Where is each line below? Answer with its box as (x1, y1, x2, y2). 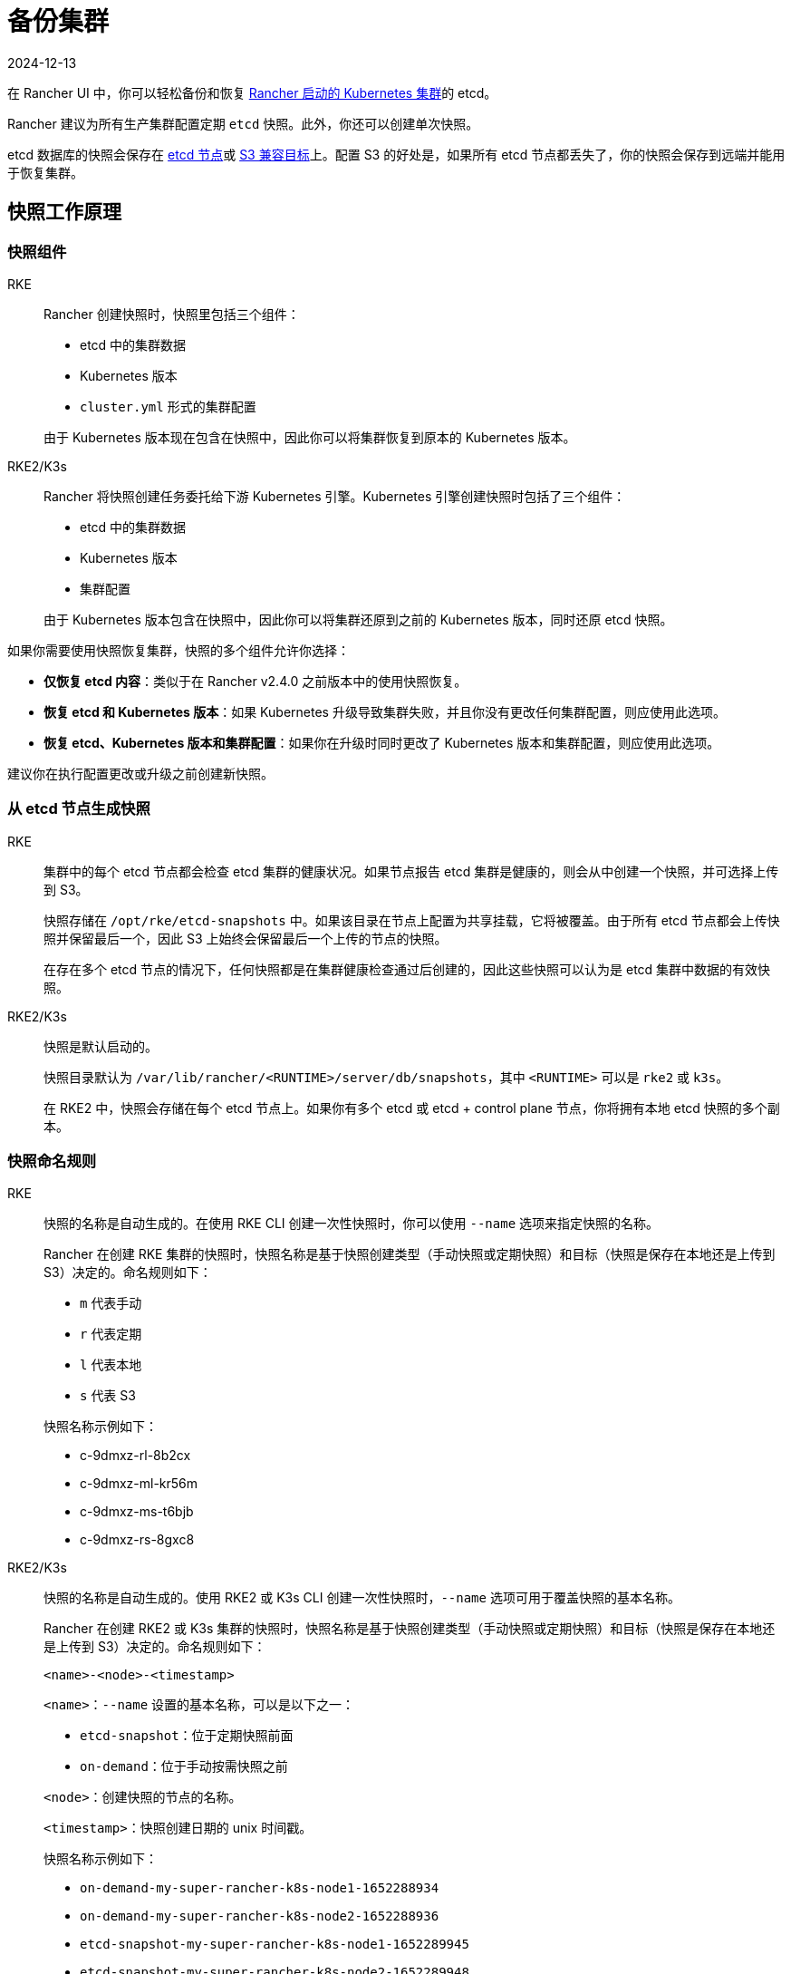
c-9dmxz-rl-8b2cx (80, 1447, 191, 1464)
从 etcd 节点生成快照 (7, 799, 150, 818)
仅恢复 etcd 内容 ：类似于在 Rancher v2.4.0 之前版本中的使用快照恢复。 (43, 673, 468, 689)
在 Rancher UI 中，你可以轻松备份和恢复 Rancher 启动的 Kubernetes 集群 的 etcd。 (7, 84, 497, 101)
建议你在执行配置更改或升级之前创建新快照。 (7, 765, 274, 781)
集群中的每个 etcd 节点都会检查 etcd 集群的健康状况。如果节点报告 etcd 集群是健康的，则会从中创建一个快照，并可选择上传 (43, 863, 779, 879)
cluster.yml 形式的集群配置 (80, 398, 256, 414)
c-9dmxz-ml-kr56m (80, 1476, 198, 1492)
